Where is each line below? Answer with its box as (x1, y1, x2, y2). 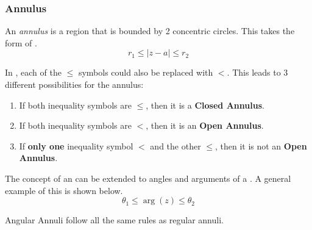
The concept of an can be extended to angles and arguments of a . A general (5, 171, 291, 184)
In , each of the (5, 66, 62, 79)
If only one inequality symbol (19, 139, 133, 152)
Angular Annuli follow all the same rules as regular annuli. (5, 214, 224, 226)
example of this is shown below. (5, 184, 123, 196)
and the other (150, 139, 201, 152)
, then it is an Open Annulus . (146, 119, 264, 132)
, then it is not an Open (214, 139, 307, 152)
